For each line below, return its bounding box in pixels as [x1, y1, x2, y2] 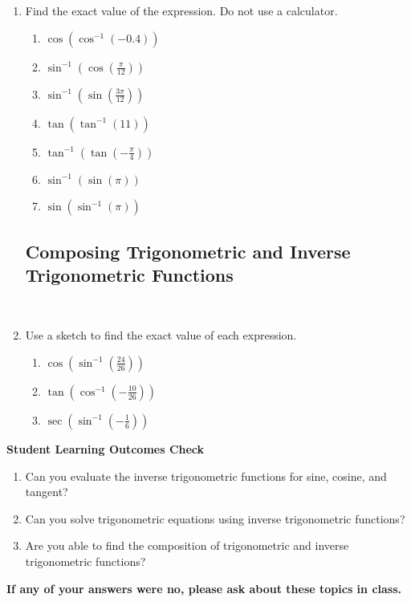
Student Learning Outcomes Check [6, 440, 205, 457]
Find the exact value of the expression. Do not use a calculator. [25, 2, 338, 18]
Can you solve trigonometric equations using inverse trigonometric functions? [25, 510, 405, 527]
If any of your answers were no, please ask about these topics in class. [6, 580, 402, 596]
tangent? [25, 483, 68, 500]
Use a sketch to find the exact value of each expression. [25, 327, 297, 344]
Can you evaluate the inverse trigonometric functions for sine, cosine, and [25, 467, 387, 484]
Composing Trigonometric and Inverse [25, 238, 351, 263]
